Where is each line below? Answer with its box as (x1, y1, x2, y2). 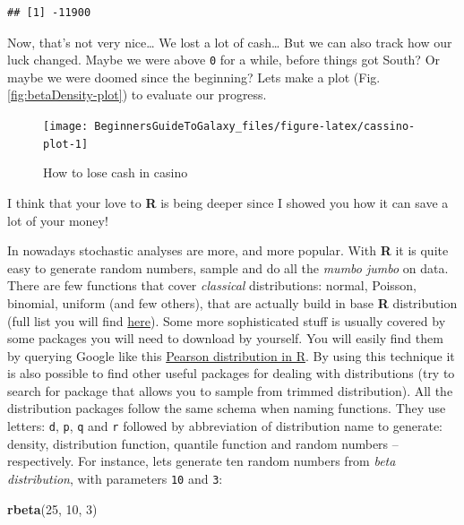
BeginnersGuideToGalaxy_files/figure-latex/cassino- (94, 120, 416, 133)
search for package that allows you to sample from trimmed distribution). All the (7, 381, 453, 400)
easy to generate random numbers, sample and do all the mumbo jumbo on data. (7, 258, 449, 277)
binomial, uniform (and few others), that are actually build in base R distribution (7, 293, 458, 312)
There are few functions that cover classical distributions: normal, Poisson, (7, 276, 417, 295)
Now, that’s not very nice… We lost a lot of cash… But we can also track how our (7, 32, 452, 51)
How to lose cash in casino (43, 163, 188, 182)
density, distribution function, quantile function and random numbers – (7, 434, 399, 452)
